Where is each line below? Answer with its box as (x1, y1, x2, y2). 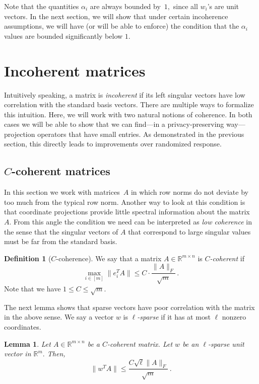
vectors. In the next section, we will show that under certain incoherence (4, 11, 228, 21)
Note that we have (4, 283, 61, 294)
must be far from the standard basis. (4, 236, 117, 247)
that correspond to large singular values (128, 226, 251, 237)
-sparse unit (208, 338, 244, 349)
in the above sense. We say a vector (4, 312, 114, 322)
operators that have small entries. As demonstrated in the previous (37, 128, 244, 139)
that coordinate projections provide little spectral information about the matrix (4, 206, 250, 217)
